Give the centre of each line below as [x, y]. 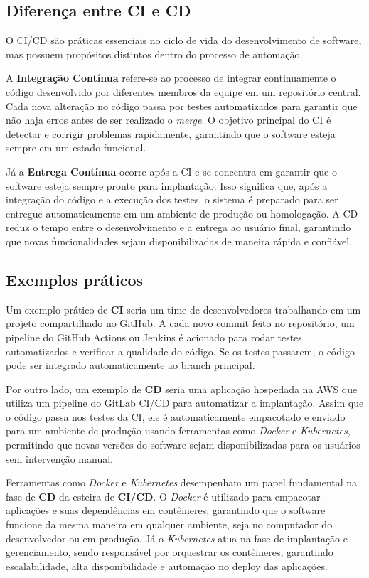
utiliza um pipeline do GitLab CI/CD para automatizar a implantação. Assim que [185, 403]
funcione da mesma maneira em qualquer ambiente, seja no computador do [169, 524]
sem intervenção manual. [59, 458]
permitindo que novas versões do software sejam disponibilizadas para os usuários [183, 445]
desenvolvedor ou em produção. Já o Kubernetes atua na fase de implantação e [177, 538]
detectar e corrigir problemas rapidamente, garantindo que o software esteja [171, 133]
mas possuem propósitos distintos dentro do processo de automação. [154, 54]
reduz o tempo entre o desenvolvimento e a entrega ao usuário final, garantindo [178, 227]
